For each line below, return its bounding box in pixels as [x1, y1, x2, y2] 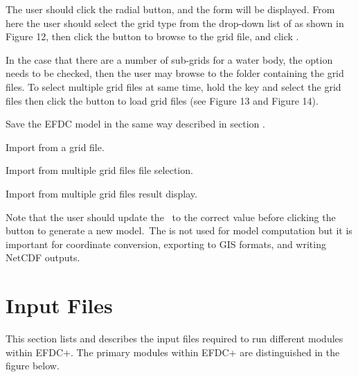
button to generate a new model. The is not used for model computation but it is [6, 223, 352, 238]
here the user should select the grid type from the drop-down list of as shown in [6, 15, 344, 30]
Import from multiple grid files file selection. [6, 163, 193, 177]
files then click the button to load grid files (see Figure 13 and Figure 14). [6, 93, 319, 107]
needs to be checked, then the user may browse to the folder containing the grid [6, 66, 344, 80]
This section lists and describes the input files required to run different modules [6, 331, 343, 346]
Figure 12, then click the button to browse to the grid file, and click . [6, 29, 299, 44]
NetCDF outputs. [6, 250, 80, 265]
